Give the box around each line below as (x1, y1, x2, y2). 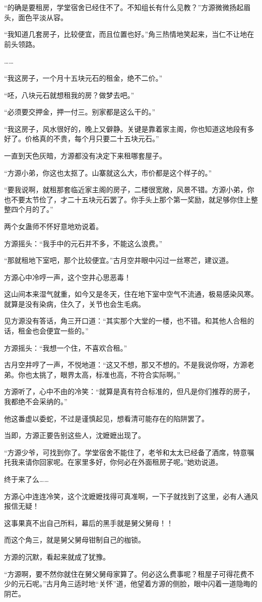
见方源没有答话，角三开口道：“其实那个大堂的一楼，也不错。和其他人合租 (4, 315, 247, 326)
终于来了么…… (4, 474, 49, 484)
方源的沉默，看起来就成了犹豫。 (4, 551, 110, 562)
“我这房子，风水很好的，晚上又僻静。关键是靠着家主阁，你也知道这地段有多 (4, 123, 254, 134)
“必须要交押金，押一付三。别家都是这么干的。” (4, 106, 156, 117)
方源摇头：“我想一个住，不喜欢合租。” (4, 342, 127, 353)
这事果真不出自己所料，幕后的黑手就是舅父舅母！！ (4, 517, 173, 528)
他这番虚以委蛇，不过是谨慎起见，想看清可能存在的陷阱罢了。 (4, 413, 209, 423)
